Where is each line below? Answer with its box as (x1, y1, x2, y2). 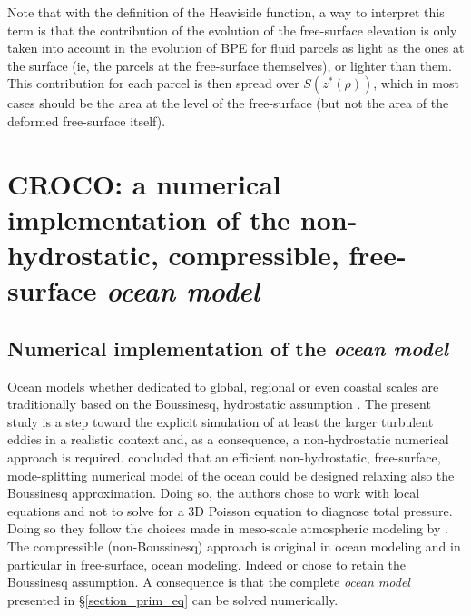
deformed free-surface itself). (7, 111, 166, 130)
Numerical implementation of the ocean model (7, 333, 449, 362)
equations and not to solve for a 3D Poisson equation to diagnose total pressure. (7, 501, 453, 520)
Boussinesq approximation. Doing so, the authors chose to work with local (7, 483, 420, 502)
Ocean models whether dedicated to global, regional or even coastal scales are (7, 376, 439, 395)
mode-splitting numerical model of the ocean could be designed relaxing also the (7, 465, 455, 484)
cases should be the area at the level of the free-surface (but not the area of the (7, 94, 449, 113)
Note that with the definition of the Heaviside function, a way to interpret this (7, 3, 445, 21)
